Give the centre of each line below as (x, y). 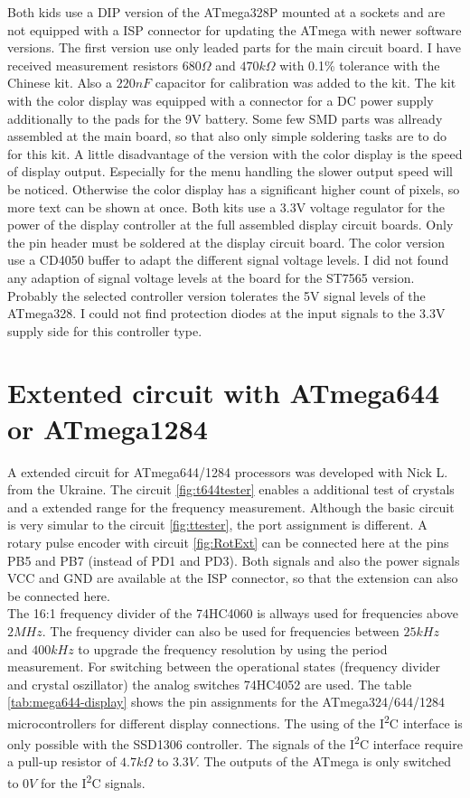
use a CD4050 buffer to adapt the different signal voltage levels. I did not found (228, 260)
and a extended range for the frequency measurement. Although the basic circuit (231, 507)
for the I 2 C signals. (93, 781)
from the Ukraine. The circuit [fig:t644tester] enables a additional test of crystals (231, 489)
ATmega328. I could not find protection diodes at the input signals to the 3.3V (226, 313)
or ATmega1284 (108, 428)
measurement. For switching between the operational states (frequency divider (224, 667)
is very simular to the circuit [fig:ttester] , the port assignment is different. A (217, 525)
